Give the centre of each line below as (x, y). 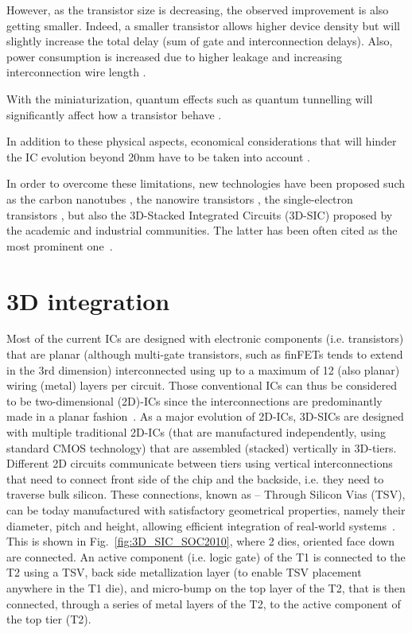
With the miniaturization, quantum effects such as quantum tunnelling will (190, 98)
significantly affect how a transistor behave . (114, 114)
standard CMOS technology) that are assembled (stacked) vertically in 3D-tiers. (202, 447)
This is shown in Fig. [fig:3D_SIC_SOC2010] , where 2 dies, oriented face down (201, 541)
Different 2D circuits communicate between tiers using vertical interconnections (200, 463)
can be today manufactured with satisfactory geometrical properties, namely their (206, 509)
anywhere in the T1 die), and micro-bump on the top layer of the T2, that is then (206, 587)
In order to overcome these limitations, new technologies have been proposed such (206, 183)
